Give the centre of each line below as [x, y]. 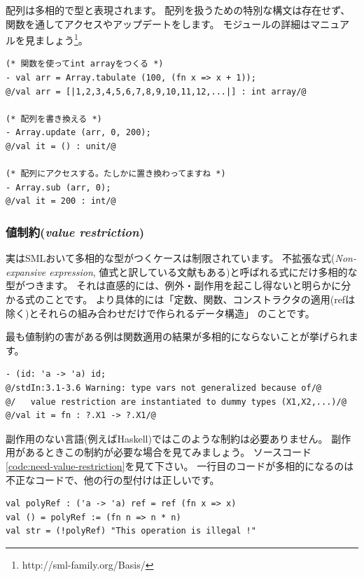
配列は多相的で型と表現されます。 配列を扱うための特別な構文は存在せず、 [178, 10]
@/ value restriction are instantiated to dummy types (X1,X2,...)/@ [176, 402]
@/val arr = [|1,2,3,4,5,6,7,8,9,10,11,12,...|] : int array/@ [156, 91]
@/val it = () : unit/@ [61, 146]
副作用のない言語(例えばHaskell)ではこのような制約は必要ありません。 [167, 438]
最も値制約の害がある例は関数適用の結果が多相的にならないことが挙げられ [177, 336]
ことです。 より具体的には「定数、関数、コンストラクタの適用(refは [200, 299]
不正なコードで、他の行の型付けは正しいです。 [113, 479]
